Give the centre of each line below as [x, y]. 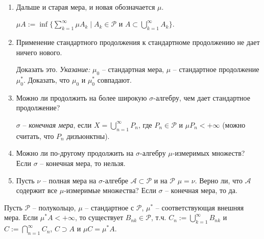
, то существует [99, 217]
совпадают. [114, 79]
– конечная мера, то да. [201, 190]
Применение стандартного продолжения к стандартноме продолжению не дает [138, 42]
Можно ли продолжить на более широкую [81, 97]
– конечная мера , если [57, 124]
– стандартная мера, [133, 69]
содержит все [37, 190]
